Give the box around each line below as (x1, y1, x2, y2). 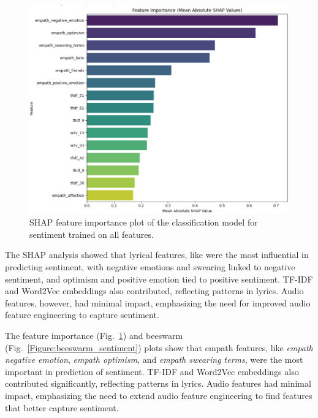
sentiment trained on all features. (29, 227, 154, 240)
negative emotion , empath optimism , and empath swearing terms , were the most (5, 353, 303, 366)
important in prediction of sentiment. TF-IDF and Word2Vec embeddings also (5, 365, 299, 378)
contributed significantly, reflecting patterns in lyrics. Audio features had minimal (5, 377, 311, 390)
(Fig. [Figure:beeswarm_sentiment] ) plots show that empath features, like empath (5, 341, 313, 354)
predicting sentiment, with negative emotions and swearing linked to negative (5, 260, 295, 273)
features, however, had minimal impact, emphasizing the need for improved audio (5, 296, 311, 309)
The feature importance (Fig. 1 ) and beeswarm (5, 329, 183, 341)
